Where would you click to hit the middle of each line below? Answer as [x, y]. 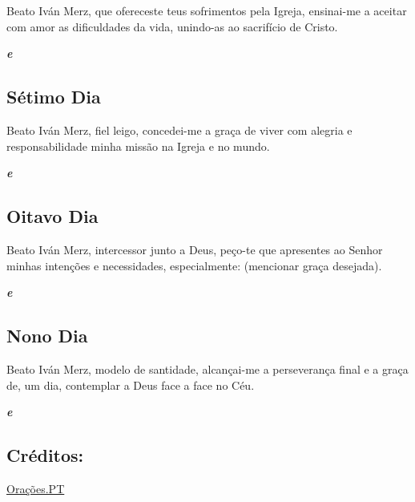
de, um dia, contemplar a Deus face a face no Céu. [131, 385]
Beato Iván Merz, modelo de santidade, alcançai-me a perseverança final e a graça [207, 368]
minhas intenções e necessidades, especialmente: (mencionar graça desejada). [194, 265]
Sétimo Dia [54, 97]
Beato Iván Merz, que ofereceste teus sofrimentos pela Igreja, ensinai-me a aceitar [207, 10]
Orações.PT [36, 488]
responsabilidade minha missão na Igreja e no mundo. [138, 146]
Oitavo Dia [52, 216]
